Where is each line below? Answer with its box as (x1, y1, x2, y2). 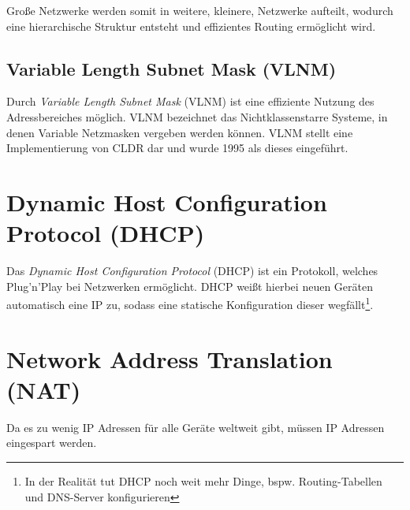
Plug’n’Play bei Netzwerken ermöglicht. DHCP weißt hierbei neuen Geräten (6, 277, 373, 294)
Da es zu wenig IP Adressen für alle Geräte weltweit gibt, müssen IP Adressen (6, 419, 385, 435)
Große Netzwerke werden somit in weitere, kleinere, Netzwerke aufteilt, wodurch (6, 2, 393, 18)
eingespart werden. (6, 434, 97, 451)
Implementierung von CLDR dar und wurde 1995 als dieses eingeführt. (6, 140, 348, 156)
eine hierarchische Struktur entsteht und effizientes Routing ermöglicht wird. (6, 17, 376, 34)
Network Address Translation (6, 342, 333, 374)
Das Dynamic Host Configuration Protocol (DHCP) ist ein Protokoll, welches (6, 262, 378, 279)
